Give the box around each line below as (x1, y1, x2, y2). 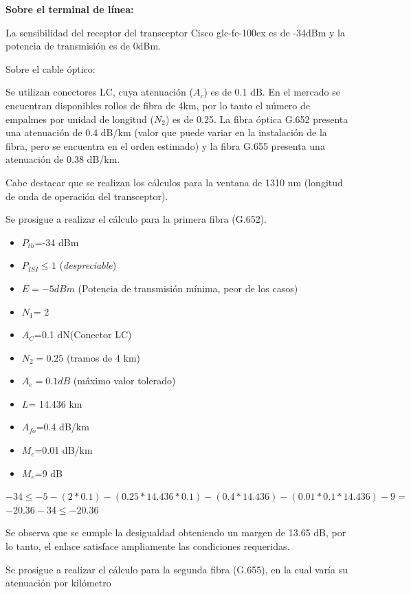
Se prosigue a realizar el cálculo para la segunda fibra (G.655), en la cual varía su (5, 562, 348, 576)
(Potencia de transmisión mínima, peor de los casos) (78, 280, 298, 295)
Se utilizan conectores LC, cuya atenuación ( (5, 85, 193, 99)
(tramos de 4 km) (66, 350, 141, 364)
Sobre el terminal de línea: (5, 2, 134, 16)
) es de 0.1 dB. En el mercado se (203, 85, 340, 99)
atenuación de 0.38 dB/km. (5, 152, 120, 166)
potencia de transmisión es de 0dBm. (5, 38, 162, 53)
